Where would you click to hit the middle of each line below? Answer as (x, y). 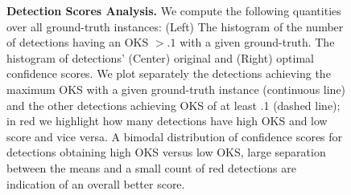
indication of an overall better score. (96, 183)
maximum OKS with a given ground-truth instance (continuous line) (176, 89)
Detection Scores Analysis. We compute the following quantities (174, 10)
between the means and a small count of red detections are (151, 167)
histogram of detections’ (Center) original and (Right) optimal (160, 57)
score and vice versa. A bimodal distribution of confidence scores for (175, 136)
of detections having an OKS (78, 42)
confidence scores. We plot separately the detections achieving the (169, 73)
